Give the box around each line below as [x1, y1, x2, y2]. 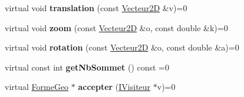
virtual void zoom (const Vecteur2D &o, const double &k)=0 [5, 21, 228, 34]
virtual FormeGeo [5, 81, 69, 93]
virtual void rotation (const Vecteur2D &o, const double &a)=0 [5, 41, 239, 53]
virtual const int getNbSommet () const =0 [5, 61, 170, 73]
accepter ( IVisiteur [78, 81, 151, 93]
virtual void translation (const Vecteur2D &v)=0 [5, 2, 187, 14]
